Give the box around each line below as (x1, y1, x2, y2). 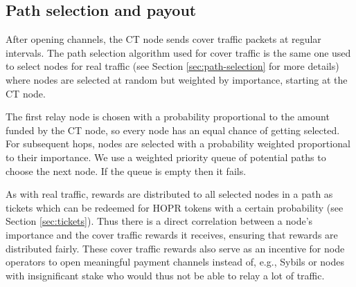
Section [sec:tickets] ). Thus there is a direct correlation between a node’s (6, 214, 313, 228)
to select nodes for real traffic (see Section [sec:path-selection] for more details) (6, 59, 339, 73)
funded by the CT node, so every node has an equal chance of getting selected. (6, 122, 340, 137)
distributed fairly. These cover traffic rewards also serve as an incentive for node (6, 241, 345, 255)
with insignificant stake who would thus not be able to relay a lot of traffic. (6, 268, 325, 282)
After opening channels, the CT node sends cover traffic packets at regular (6, 32, 321, 46)
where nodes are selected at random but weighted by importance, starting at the (6, 72, 348, 86)
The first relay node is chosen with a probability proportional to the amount (6, 109, 330, 124)
